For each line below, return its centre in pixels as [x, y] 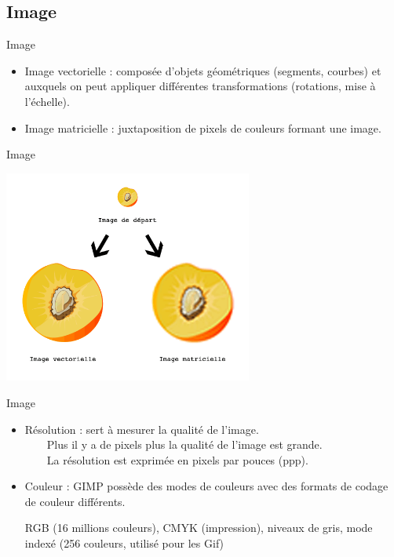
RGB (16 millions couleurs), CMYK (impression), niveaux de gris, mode [199, 528]
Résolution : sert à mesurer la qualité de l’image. [142, 429]
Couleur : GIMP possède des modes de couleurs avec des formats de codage [206, 486]
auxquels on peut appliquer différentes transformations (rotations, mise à [200, 86]
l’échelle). [47, 101]
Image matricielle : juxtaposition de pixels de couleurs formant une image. [203, 127]
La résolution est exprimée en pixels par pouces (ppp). [177, 459]
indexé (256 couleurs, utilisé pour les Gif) [124, 543]
